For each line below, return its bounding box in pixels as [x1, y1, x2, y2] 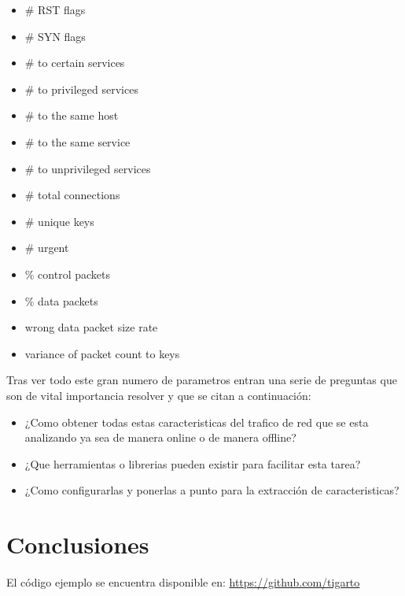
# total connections [24, 187, 120, 203]
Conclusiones [6, 528, 149, 561]
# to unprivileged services [24, 160, 151, 176]
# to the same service [24, 133, 131, 150]
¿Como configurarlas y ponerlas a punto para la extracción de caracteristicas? [24, 482, 399, 498]
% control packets [24, 265, 111, 282]
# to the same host [24, 107, 119, 124]
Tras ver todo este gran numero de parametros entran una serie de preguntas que [6, 372, 397, 388]
